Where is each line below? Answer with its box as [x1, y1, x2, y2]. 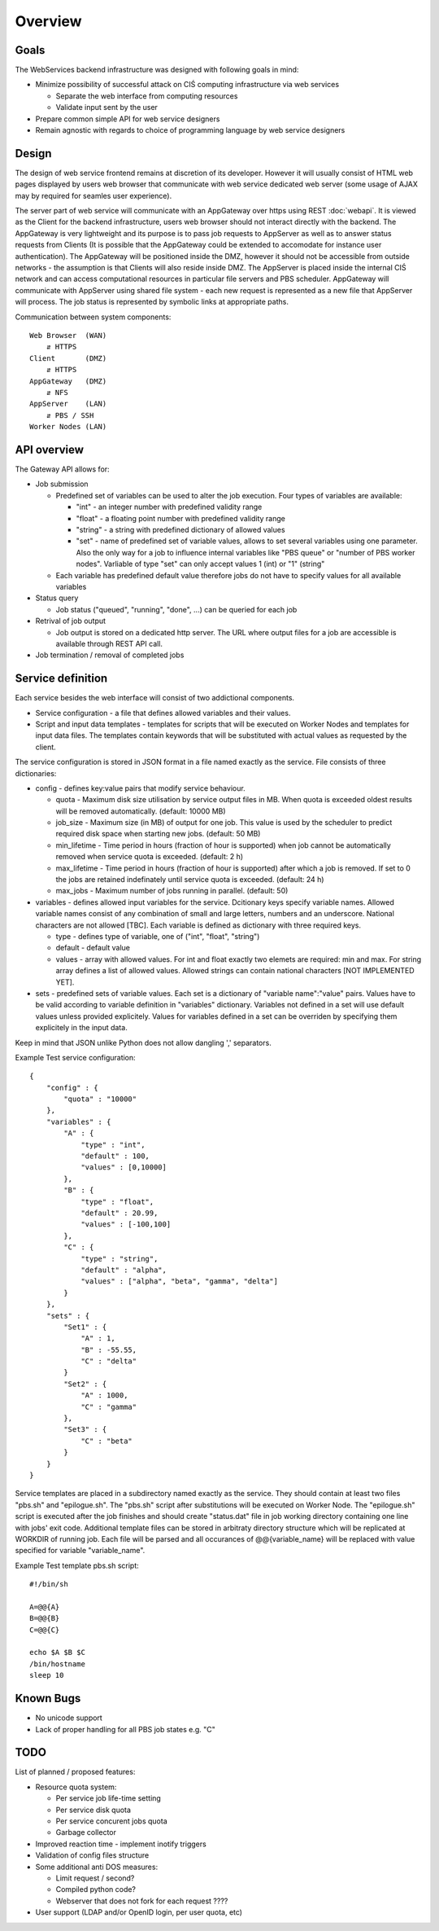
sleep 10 [29, 1670, 64, 1680]
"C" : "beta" [80, 1436, 133, 1446]
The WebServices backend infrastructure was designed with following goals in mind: [15, 65, 299, 75]
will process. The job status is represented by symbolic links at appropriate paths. [15, 297, 289, 307]
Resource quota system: [35, 1782, 117, 1792]
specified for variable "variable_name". [15, 1546, 146, 1556]
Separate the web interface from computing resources [55, 90, 238, 101]
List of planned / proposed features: [15, 1767, 136, 1777]
